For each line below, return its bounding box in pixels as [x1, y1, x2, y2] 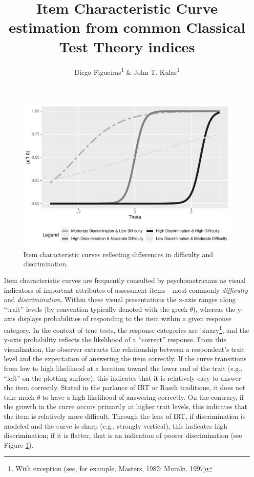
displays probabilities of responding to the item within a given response [18, 313, 232, 324]
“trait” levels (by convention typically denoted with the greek [4, 304, 188, 314]
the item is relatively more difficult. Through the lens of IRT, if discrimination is [4, 411, 246, 421]
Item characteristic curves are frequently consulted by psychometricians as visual [4, 275, 246, 285]
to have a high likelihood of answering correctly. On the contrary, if [42, 391, 244, 402]
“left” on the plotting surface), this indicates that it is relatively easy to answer [4, 372, 241, 383]
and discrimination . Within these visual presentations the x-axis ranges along [4, 294, 236, 304]
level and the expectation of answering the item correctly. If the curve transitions [4, 353, 247, 364]
